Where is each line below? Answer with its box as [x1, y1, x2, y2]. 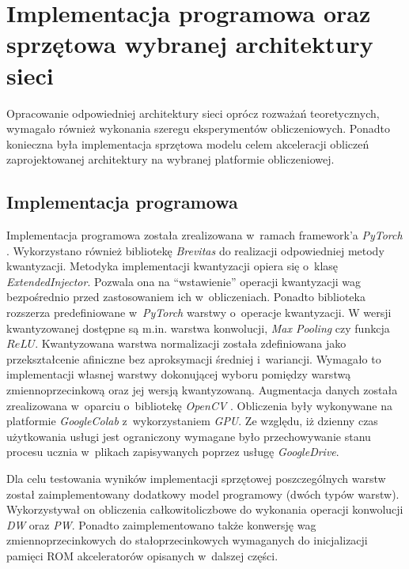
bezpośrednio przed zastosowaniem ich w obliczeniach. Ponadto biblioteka [6, 288, 365, 305]
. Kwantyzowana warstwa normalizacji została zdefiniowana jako [35, 335, 347, 352]
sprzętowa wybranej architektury [6, 28, 373, 60]
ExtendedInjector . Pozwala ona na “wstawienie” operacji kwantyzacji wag [6, 273, 362, 289]
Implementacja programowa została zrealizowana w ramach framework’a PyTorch [6, 227, 403, 243]
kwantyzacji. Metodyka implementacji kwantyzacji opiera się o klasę [6, 258, 339, 274]
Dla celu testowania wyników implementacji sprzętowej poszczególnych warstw [6, 469, 386, 486]
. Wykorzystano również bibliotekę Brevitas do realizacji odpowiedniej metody [6, 242, 384, 258]
